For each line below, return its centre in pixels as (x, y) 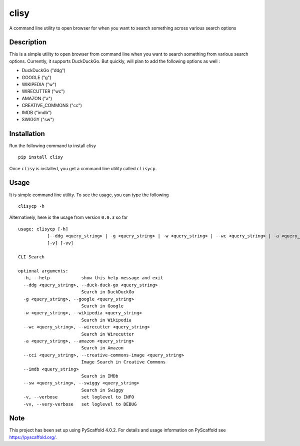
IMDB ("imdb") (37, 112)
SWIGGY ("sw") (38, 119)
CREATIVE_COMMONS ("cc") (52, 106)
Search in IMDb (100, 376)
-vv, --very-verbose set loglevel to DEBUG (80, 404)
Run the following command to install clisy (52, 146)
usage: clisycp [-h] (43, 229)
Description (28, 42)
